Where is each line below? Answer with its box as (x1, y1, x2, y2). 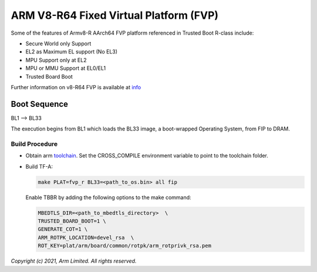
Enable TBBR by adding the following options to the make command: (25, 194, 191, 201)
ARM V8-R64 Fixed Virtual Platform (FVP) (11, 9, 219, 22)
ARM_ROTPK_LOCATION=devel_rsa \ (38, 234, 134, 241)
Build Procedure (11, 140, 58, 148)
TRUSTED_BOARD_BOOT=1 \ (38, 218, 107, 224)
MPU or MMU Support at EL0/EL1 (25, 65, 106, 72)
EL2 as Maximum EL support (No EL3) (25, 48, 117, 55)
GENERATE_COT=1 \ (38, 226, 88, 233)
